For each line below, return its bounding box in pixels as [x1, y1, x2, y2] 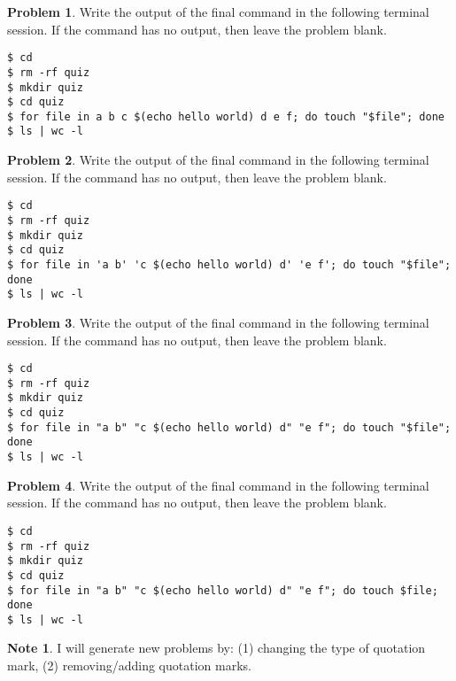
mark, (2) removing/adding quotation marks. [7, 656, 251, 675]
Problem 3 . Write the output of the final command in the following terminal [7, 313, 429, 331]
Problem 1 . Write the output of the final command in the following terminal [7, 3, 429, 20]
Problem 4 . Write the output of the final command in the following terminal [7, 476, 429, 494]
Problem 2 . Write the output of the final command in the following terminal [7, 151, 429, 169]
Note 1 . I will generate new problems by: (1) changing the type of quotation [7, 638, 426, 657]
